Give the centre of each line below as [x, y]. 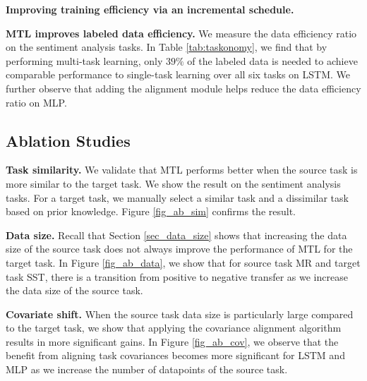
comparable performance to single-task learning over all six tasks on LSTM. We [178, 74]
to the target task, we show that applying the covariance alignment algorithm [174, 328]
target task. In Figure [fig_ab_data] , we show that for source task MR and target [183, 262]
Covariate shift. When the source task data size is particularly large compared [180, 314]
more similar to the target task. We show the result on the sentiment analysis [173, 183]
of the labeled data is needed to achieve [272, 60]
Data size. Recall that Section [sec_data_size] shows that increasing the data [176, 235]
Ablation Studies [68, 140]
